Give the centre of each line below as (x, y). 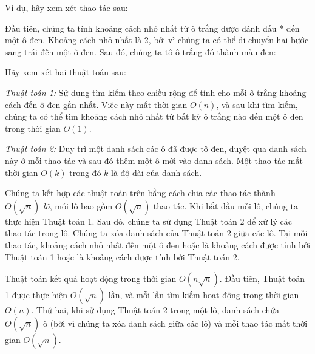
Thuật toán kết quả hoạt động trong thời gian (91, 278)
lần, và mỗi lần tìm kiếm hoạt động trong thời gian (204, 295)
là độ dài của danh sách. (157, 172)
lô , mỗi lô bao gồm (78, 206)
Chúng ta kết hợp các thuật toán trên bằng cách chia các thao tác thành (140, 193)
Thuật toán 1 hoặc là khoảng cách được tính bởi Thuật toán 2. (122, 257)
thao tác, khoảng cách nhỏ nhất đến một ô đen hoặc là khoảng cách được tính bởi (158, 244)
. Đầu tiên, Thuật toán (262, 278)
